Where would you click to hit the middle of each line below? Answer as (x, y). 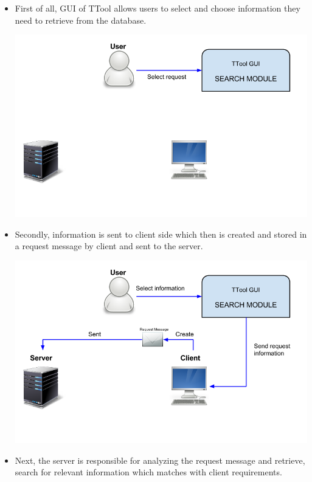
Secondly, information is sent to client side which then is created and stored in (161, 234)
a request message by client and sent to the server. (109, 246)
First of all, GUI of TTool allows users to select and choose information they (158, 8)
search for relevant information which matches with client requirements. (148, 472)
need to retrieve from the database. (81, 20)
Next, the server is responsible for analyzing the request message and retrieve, (160, 460)
